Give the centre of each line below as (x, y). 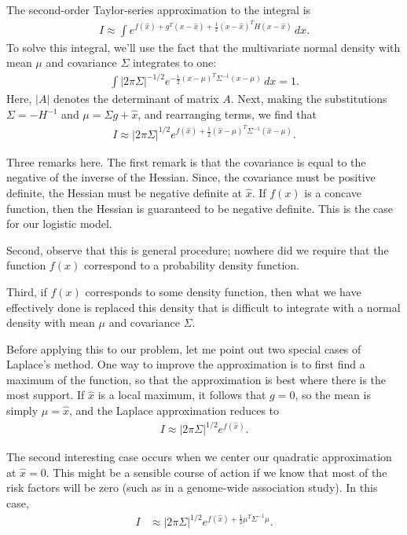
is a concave (333, 192)
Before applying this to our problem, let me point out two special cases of (184, 348)
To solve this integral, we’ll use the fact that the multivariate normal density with (203, 47)
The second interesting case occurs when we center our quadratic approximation (199, 457)
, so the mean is (333, 395)
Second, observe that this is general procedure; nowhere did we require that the (198, 249)
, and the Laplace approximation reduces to (174, 410)
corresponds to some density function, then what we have (223, 291)
